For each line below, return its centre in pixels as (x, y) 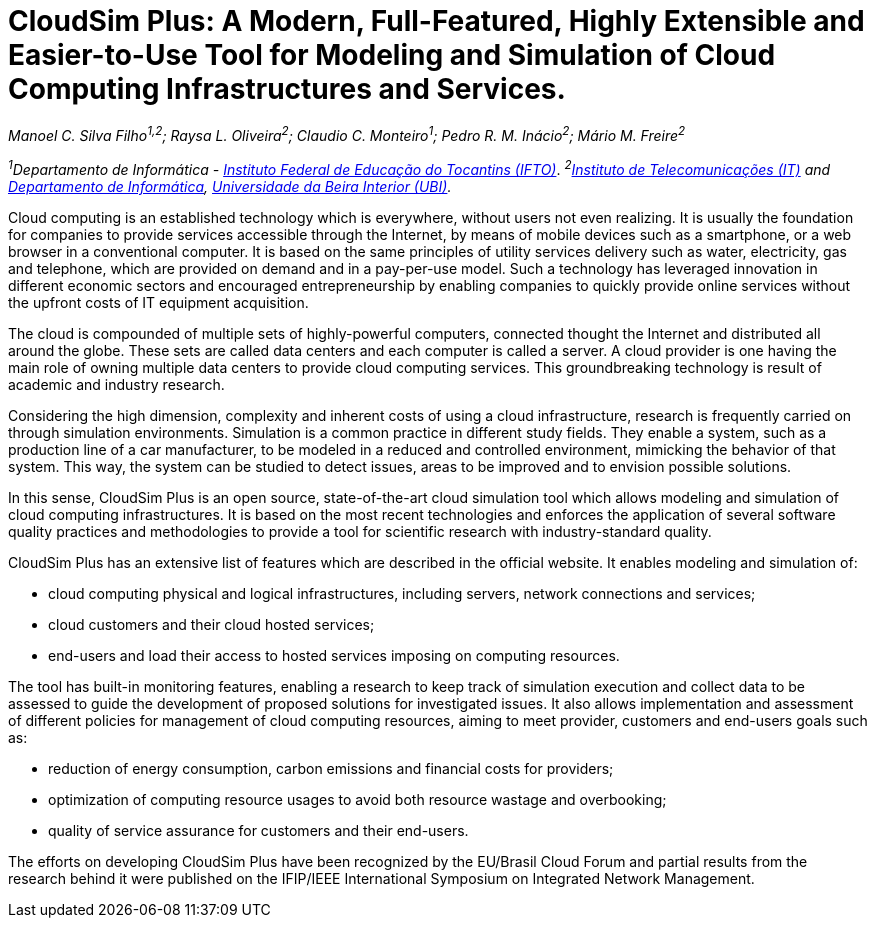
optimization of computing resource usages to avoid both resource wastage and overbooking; (357, 800)
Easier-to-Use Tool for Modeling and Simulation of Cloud (392, 55)
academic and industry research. (116, 385)
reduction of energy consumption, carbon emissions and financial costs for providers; (331, 769)
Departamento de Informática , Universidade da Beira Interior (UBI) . (230, 187)
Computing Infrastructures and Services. (287, 89)
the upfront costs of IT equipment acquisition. (158, 303)
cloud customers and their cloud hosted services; (211, 625)
